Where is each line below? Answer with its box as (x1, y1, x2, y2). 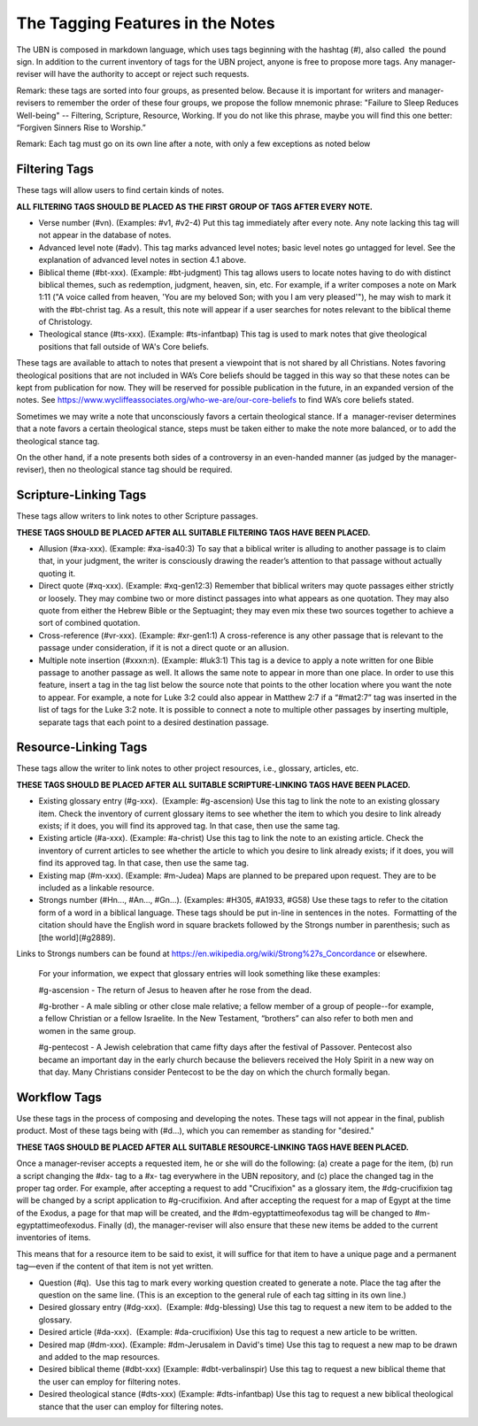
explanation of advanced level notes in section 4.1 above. (38, 255, 247, 266)
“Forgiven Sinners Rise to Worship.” (16, 122, 146, 133)
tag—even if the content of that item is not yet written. (16, 1261, 214, 1272)
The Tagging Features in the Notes (16, 13, 275, 33)
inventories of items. (16, 1232, 91, 1243)
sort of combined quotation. (38, 618, 141, 628)
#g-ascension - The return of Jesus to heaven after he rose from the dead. (38, 984, 312, 995)
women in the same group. (38, 1025, 136, 1036)
